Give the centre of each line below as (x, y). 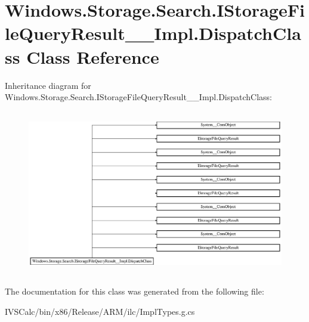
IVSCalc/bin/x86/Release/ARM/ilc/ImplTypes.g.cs (100, 311)
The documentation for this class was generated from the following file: (135, 291)
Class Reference (93, 56)
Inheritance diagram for (48, 85)
